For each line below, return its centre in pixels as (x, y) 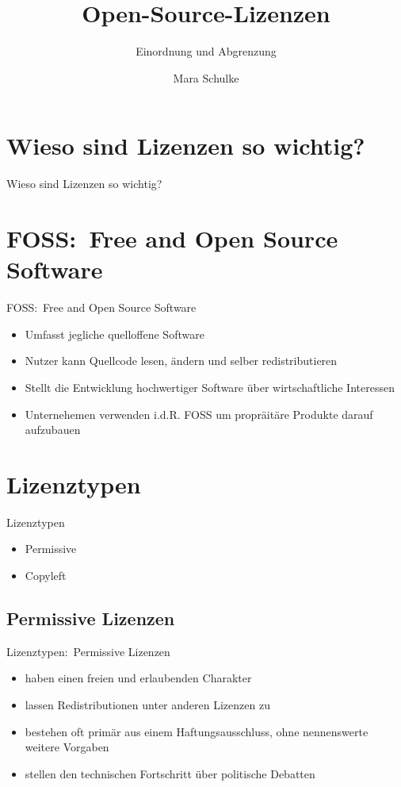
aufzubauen (53, 430)
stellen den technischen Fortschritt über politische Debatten (170, 773)
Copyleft (46, 576)
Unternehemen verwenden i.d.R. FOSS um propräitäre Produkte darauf (199, 414)
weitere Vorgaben (67, 747)
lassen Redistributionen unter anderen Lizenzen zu (147, 705)
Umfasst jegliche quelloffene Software (115, 334)
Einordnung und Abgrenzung (206, 51)
